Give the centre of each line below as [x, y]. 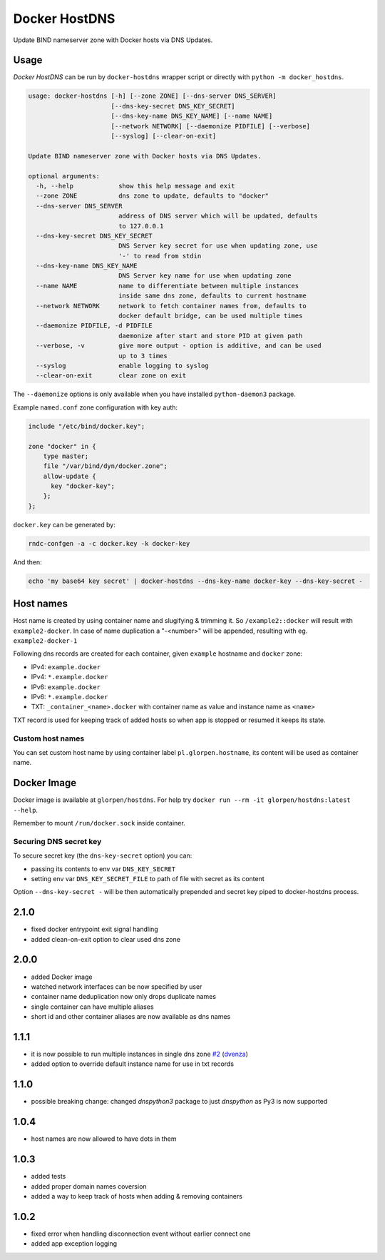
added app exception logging [74, 1244]
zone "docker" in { [62, 446]
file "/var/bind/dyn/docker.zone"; [105, 466]
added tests [48, 1177]
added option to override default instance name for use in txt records [133, 1064]
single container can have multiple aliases [92, 1007]
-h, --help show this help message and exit [135, 186]
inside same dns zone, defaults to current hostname [212, 296]
